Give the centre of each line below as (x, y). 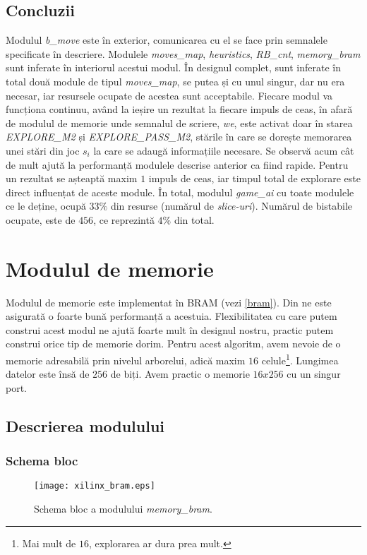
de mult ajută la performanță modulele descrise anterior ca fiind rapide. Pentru (177, 164)
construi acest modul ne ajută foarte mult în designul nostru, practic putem (170, 329)
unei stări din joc (43, 150)
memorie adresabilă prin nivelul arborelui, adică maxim (126, 360)
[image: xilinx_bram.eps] (95, 486)
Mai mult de (49, 543)
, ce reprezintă (124, 219)
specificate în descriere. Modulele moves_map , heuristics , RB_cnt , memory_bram (183, 53)
